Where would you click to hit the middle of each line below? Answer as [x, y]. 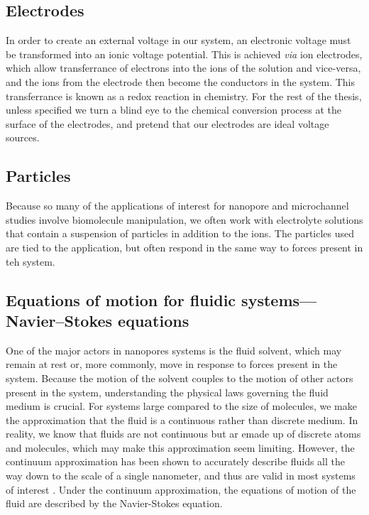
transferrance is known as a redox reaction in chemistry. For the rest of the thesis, [184, 96]
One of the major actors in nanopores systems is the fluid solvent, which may [174, 350]
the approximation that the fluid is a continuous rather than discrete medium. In [182, 419]
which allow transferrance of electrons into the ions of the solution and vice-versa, [183, 68]
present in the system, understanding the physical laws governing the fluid [167, 392]
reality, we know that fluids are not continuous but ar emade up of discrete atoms [183, 434]
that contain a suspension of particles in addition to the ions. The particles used [180, 233]
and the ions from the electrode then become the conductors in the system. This [181, 81]
